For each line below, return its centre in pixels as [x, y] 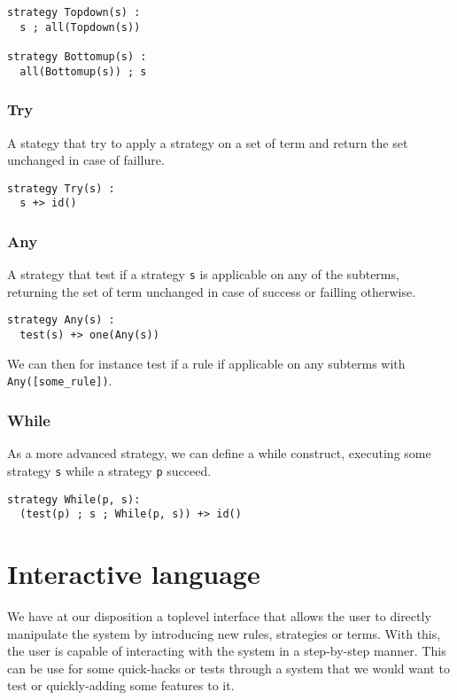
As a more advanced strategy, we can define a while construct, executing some [219, 453]
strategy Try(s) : [61, 188]
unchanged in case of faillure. [86, 160]
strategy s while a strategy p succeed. [109, 470]
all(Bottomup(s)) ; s [83, 71]
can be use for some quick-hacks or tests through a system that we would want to [228, 668]
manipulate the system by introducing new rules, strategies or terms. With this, [224, 633]
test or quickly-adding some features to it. [121, 685]
